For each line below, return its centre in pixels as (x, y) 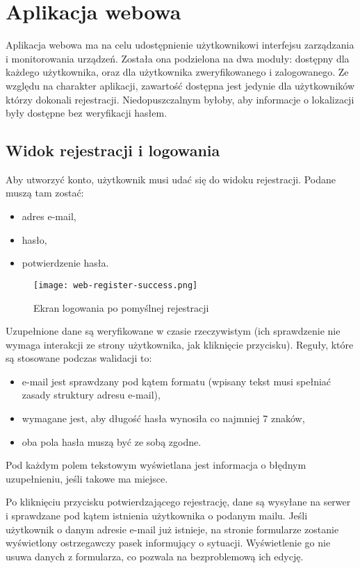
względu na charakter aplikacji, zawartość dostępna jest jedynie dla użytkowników (180, 85)
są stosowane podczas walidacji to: (79, 358)
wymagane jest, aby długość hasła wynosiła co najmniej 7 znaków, (163, 418)
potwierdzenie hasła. (65, 263)
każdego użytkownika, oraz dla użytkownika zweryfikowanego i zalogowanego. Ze (177, 72)
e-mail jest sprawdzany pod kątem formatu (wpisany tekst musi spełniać (177, 381)
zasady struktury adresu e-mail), (91, 395)
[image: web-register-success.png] (116, 285)
